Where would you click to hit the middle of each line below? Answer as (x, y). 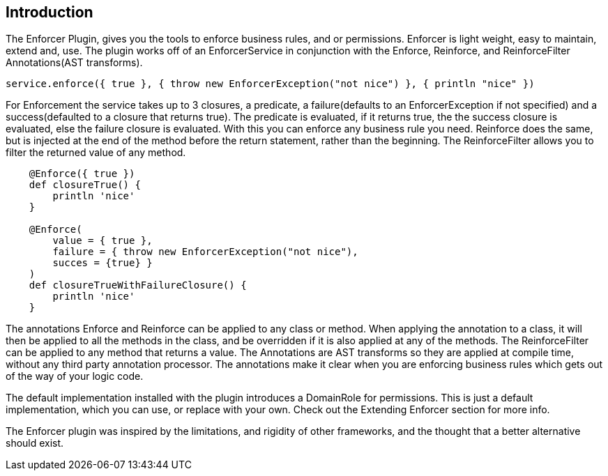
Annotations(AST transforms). (74, 63)
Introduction (50, 12)
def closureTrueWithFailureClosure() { (138, 285)
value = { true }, (102, 241)
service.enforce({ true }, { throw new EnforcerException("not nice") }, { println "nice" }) (270, 84)
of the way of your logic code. (75, 376)
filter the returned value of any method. (96, 153)
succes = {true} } (102, 263)
